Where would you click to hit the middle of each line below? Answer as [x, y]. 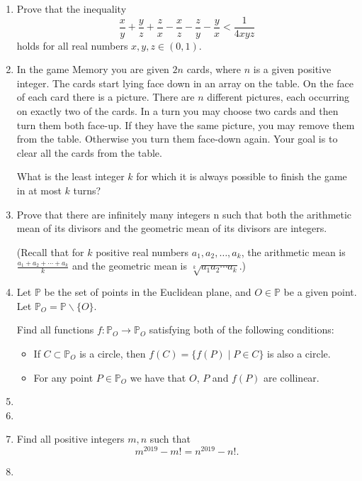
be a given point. [320, 292]
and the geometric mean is [130, 266]
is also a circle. [299, 353]
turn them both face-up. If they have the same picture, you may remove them [186, 125]
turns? [87, 190]
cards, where [214, 69]
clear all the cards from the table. [89, 152]
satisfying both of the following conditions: [242, 330]
